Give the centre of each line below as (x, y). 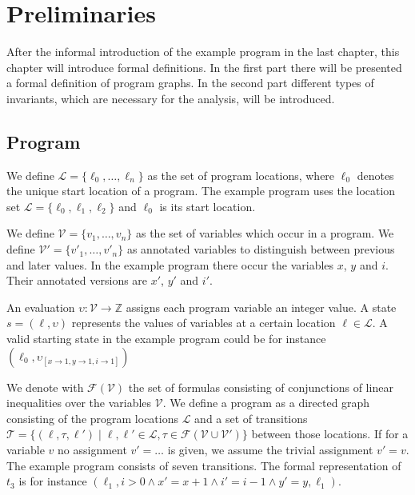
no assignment (92, 450)
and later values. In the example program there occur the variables (170, 264)
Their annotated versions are (77, 280)
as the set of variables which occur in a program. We (265, 233)
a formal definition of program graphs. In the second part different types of (190, 83)
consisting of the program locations (92, 418)
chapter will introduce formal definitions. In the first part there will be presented (204, 67)
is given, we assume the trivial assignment (270, 450)
